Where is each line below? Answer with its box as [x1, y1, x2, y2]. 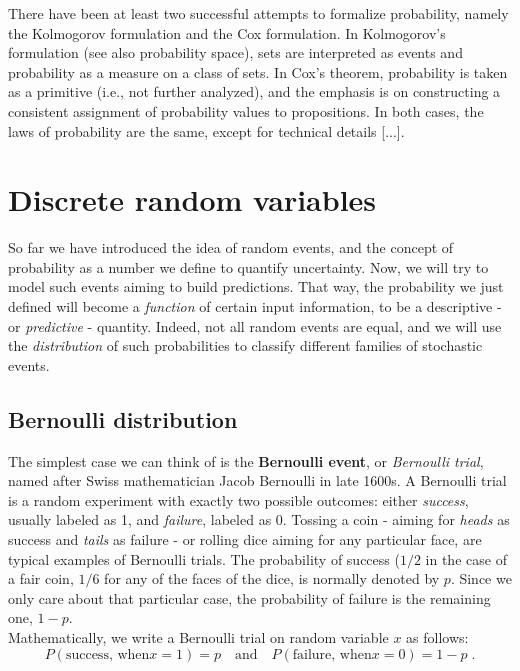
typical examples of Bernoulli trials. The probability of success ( [8, 548, 400, 569]
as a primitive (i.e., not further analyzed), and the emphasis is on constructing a [8, 81, 501, 102]
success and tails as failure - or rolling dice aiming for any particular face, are [8, 529, 482, 550]
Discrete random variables [8, 179, 377, 220]
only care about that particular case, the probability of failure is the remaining [8, 587, 491, 608]
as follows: [406, 626, 469, 647]
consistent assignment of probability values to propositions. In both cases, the [8, 100, 484, 121]
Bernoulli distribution [8, 403, 238, 434]
